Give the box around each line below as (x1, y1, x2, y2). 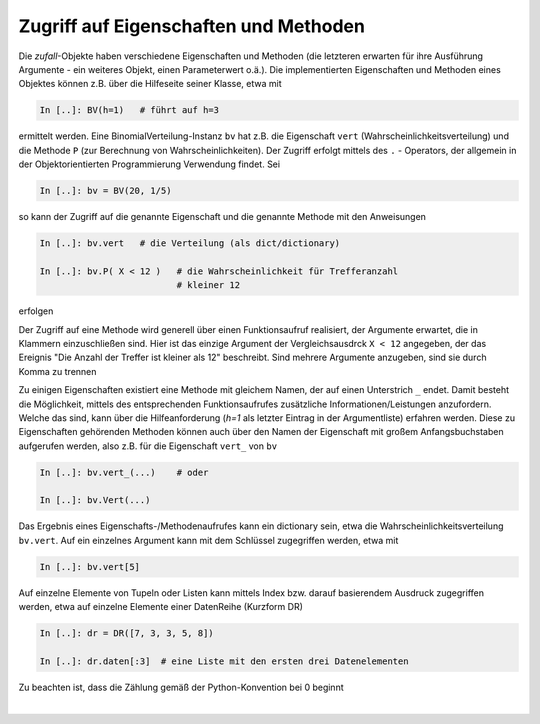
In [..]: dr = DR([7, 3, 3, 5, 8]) (39, 628, 214, 639)
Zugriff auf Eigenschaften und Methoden (18, 15, 365, 37)
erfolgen (18, 305, 54, 317)
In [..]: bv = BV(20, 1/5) (39, 185, 172, 197)
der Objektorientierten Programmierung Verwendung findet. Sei (18, 158, 280, 170)
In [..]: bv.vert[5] (39, 561, 140, 572)
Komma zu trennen (18, 365, 97, 377)
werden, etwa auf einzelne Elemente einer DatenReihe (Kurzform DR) (18, 601, 304, 613)
